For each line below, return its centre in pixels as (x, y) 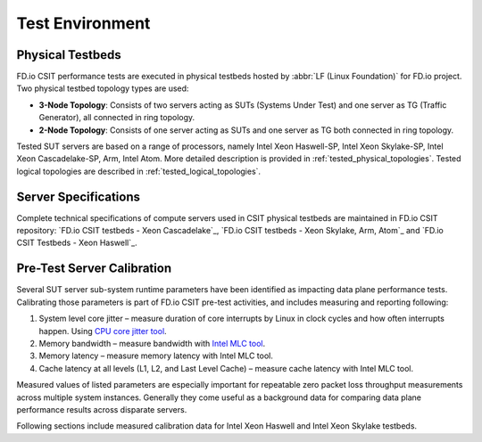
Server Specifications (79, 196)
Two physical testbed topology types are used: (103, 88)
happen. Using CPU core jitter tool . (103, 331)
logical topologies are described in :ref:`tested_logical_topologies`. (139, 171)
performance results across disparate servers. (102, 409)
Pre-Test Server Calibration (94, 269)
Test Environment (83, 23)
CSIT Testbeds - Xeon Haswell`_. (77, 243)
